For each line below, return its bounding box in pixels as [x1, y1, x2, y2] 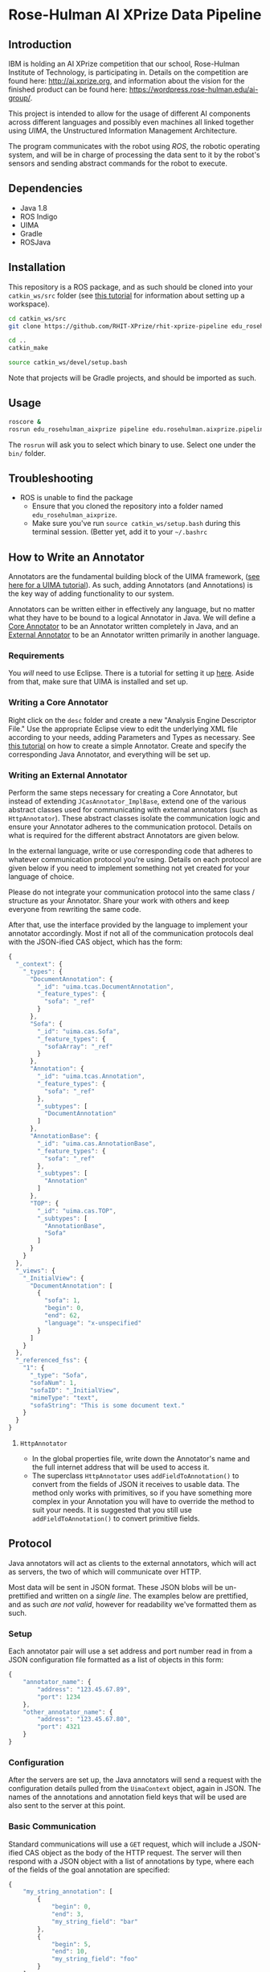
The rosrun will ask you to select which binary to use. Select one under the [8, 440, 256, 450]
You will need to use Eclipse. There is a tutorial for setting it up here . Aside [8, 668, 255, 678]
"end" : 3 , [51, 1910, 84, 1919]
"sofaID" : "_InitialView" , [29, 1386, 121, 1395]
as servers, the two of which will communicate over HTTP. [8, 1567, 202, 1576]
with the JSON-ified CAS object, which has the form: [8, 937, 183, 947]
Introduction [8, 38, 72, 51]
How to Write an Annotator [8, 550, 145, 564]
